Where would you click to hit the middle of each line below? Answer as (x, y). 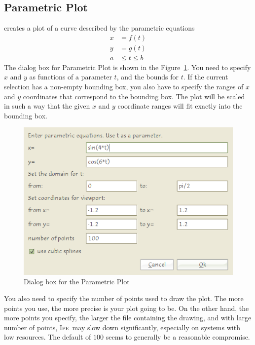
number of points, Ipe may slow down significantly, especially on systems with (122, 327)
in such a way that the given (47, 106)
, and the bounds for (148, 77)
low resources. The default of (48, 337)
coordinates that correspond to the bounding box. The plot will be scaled (134, 96)
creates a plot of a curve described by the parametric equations (99, 28)
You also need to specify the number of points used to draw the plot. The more (124, 298)
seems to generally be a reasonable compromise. (178, 337)
